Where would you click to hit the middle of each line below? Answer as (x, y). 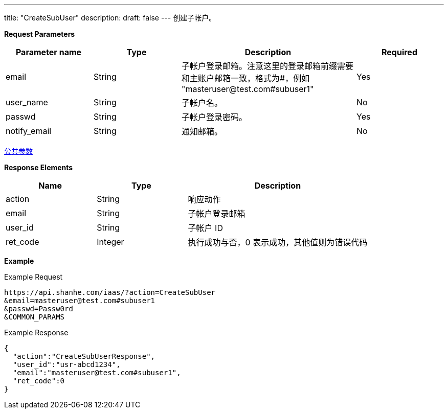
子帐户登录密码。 (215, 117)
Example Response (36, 332)
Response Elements (39, 167)
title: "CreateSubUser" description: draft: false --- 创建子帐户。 (110, 18)
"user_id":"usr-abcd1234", (66, 364)
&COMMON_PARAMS (35, 317)
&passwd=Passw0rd (39, 309)
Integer (110, 242)
